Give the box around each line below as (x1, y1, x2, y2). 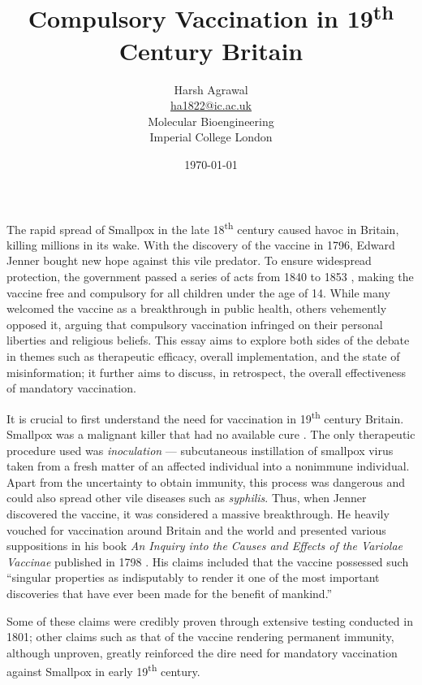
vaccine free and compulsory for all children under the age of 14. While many (6, 284, 390, 301)
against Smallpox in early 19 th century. (6, 661, 200, 680)
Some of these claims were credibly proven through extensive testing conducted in (6, 612, 413, 629)
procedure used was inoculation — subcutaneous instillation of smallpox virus (6, 441, 394, 458)
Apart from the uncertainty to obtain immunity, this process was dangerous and (6, 473, 405, 490)
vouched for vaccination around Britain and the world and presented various (6, 521, 386, 538)
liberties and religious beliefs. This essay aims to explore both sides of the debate (6, 332, 410, 349)
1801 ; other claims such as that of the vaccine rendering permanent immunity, (6, 628, 394, 645)
